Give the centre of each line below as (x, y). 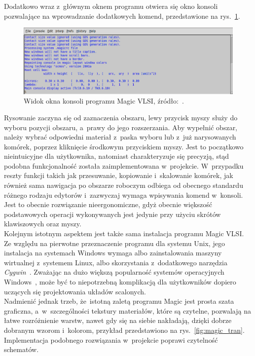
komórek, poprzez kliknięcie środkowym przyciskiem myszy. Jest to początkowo (124, 146)
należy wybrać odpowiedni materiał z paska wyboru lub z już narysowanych (120, 137)
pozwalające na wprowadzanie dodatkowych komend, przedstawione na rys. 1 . (122, 16)
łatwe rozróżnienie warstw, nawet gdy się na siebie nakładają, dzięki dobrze (118, 320)
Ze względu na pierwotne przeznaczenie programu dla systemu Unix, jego (114, 243)
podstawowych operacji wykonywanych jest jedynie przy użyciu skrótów (112, 214)
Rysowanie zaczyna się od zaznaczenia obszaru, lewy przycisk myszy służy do (121, 117)
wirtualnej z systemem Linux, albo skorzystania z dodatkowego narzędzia (116, 262)
